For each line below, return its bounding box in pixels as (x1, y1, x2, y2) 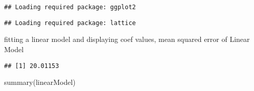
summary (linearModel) (4, 77, 76, 87)
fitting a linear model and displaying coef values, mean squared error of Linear (4, 34, 250, 44)
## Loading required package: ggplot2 (4, 4, 136, 11)
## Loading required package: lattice (4, 19, 136, 27)
